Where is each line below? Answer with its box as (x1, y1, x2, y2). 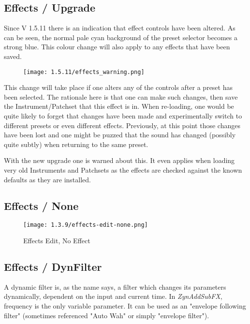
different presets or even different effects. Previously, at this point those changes (4, 120, 240, 130)
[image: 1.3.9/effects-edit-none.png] (23, 221, 148, 229)
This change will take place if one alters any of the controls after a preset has (4, 82, 233, 92)
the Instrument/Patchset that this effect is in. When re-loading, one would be (4, 101, 234, 111)
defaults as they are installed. (4, 174, 91, 184)
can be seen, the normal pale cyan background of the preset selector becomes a (4, 32, 238, 42)
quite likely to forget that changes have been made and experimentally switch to (4, 111, 242, 121)
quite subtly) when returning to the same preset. (4, 139, 148, 149)
